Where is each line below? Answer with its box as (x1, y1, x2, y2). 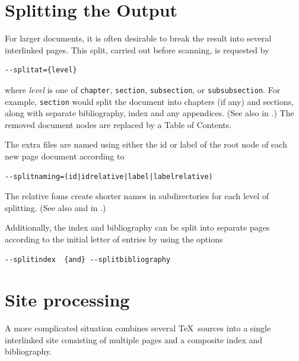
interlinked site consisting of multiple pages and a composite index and (5, 333, 263, 346)
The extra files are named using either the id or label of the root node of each (5, 138, 287, 151)
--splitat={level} (5, 66, 77, 75)
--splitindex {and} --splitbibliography (5, 255, 171, 264)
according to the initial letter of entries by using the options (5, 232, 223, 245)
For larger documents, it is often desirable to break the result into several (5, 32, 272, 44)
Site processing (5, 287, 130, 312)
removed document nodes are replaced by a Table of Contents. (5, 118, 232, 130)
